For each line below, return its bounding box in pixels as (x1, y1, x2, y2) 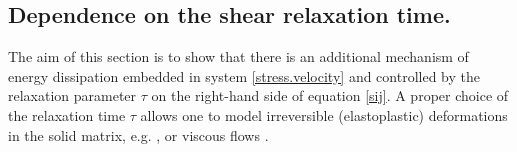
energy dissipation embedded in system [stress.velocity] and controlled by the (8, 65, 480, 86)
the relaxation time (8, 104, 126, 125)
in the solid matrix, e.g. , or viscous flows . (8, 124, 269, 145)
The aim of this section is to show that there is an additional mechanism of (8, 46, 469, 67)
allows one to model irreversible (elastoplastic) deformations (140, 104, 508, 125)
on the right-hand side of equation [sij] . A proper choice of (151, 85, 509, 106)
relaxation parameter (8, 85, 137, 106)
